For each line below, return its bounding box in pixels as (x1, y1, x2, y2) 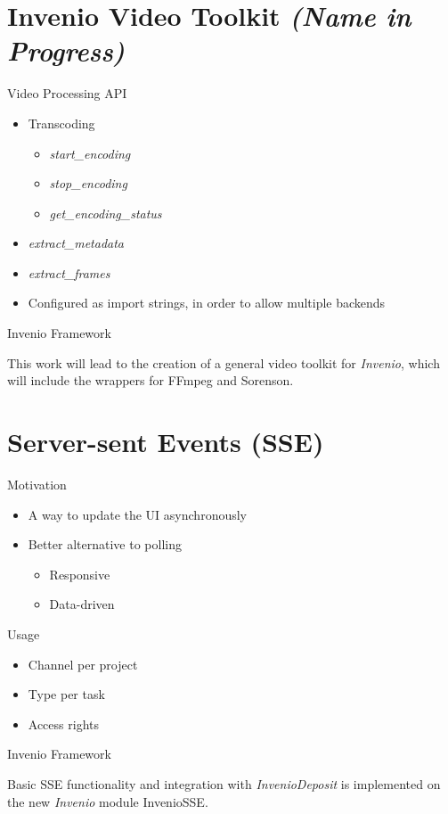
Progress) (7, 32, 126, 70)
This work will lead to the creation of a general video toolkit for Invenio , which (7, 353, 440, 372)
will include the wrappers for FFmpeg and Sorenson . (7, 371, 294, 390)
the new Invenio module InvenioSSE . (7, 792, 208, 810)
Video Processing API (7, 84, 127, 103)
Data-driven (49, 595, 115, 613)
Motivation (7, 474, 67, 493)
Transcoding (28, 113, 95, 132)
